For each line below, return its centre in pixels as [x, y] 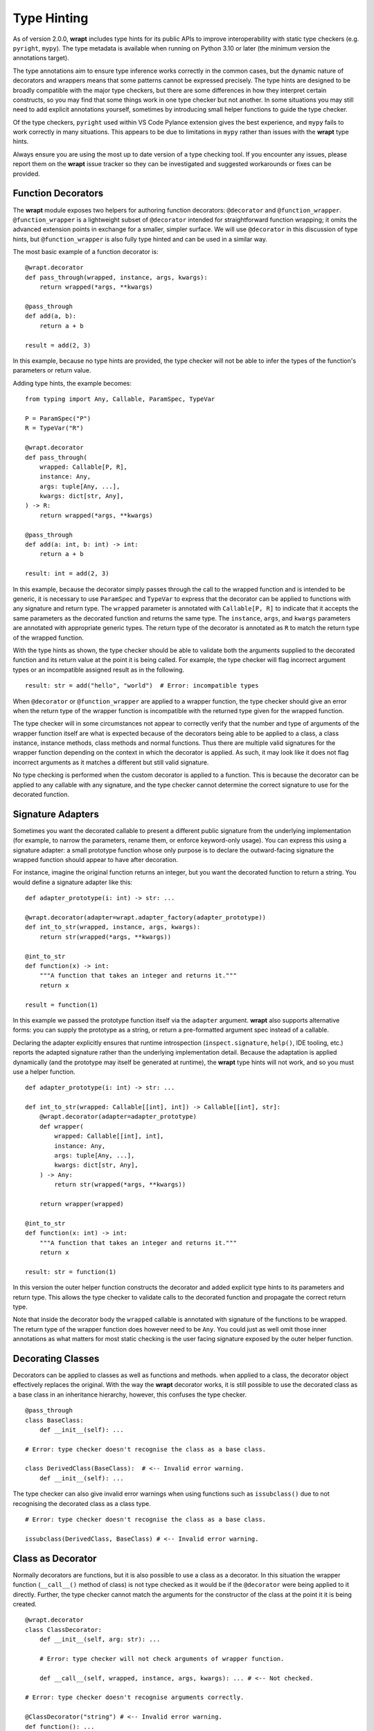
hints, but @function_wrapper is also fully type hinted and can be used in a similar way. [140, 239]
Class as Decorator [55, 1558]
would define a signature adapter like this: [73, 882]
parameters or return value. [52, 370]
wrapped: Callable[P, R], [83, 467]
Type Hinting [51, 18]
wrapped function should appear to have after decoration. [96, 860]
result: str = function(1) [71, 1272]
